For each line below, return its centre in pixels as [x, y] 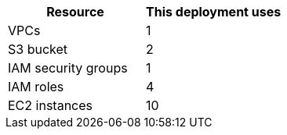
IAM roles [36, 87]
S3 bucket [38, 49]
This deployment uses [214, 12]
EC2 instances [50, 105]
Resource [75, 12]
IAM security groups [68, 68]
